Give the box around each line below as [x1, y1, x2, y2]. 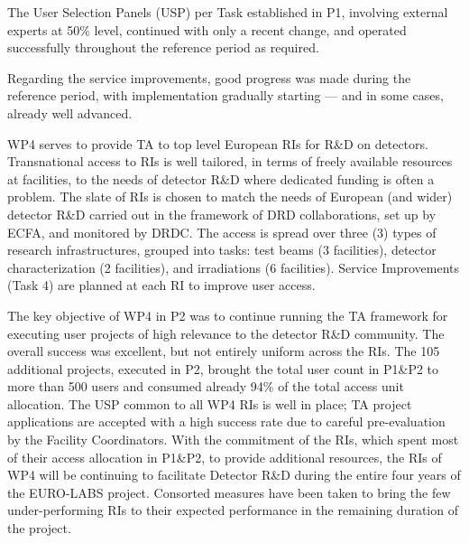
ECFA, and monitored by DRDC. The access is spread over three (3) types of [7, 222, 437, 241]
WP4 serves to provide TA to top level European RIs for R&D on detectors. [7, 134, 428, 153]
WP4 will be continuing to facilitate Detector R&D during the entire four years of [7, 465, 461, 484]
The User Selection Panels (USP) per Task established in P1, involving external [7, 3, 448, 21]
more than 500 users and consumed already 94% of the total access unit [7, 377, 404, 396]
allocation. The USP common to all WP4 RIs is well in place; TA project [7, 394, 412, 413]
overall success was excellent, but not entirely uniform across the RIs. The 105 [7, 342, 440, 360]
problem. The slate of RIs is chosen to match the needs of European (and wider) [7, 187, 453, 206]
